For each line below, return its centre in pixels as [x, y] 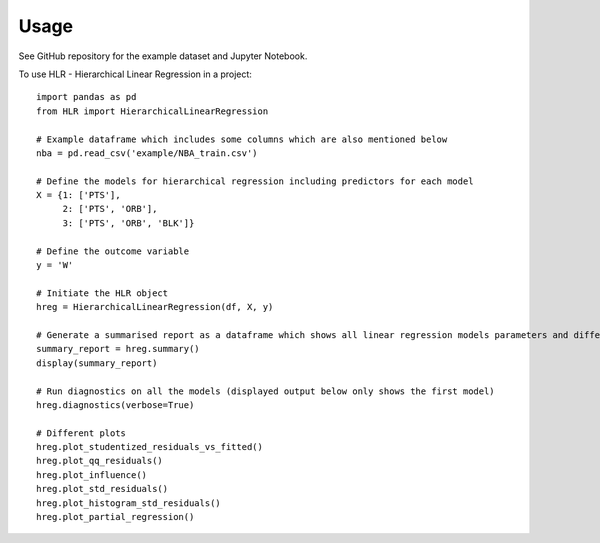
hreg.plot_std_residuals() [102, 489]
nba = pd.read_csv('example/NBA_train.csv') [147, 153]
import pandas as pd [86, 97]
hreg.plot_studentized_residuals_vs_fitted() [150, 447]
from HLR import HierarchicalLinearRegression [152, 111]
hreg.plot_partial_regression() [115, 517]
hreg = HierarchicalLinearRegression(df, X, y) [155, 307]
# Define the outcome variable [113, 251]
